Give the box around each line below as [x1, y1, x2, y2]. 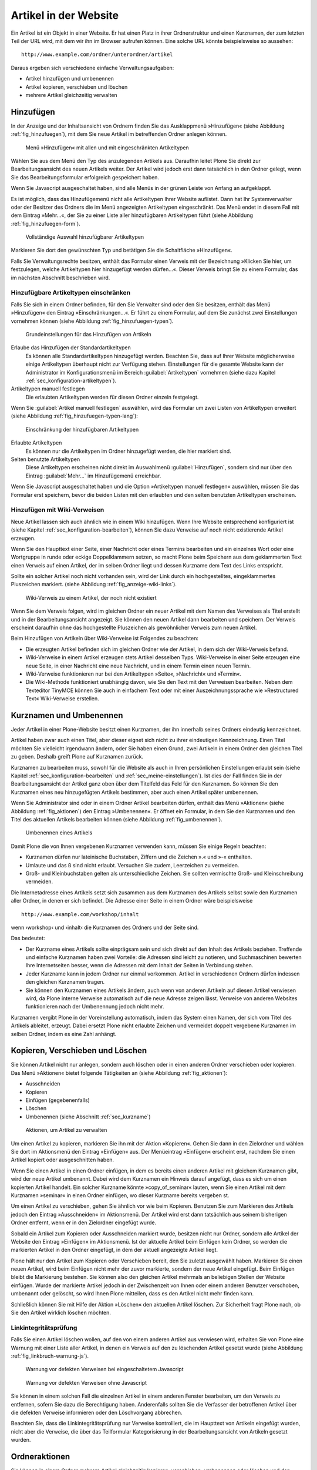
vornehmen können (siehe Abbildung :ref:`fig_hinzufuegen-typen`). [11, 318, 174, 325]
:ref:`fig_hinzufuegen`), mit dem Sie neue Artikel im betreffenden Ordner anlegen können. [11, 131, 227, 138]
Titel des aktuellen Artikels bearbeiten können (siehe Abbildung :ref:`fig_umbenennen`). [11, 816, 222, 823]
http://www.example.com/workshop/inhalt [21, 911, 139, 917]
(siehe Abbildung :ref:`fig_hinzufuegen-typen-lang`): [11, 412, 138, 420]
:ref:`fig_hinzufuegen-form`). [11, 220, 80, 227]
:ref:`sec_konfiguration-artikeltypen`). [25, 377, 117, 384]
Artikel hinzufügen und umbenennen [25, 75, 114, 82]
